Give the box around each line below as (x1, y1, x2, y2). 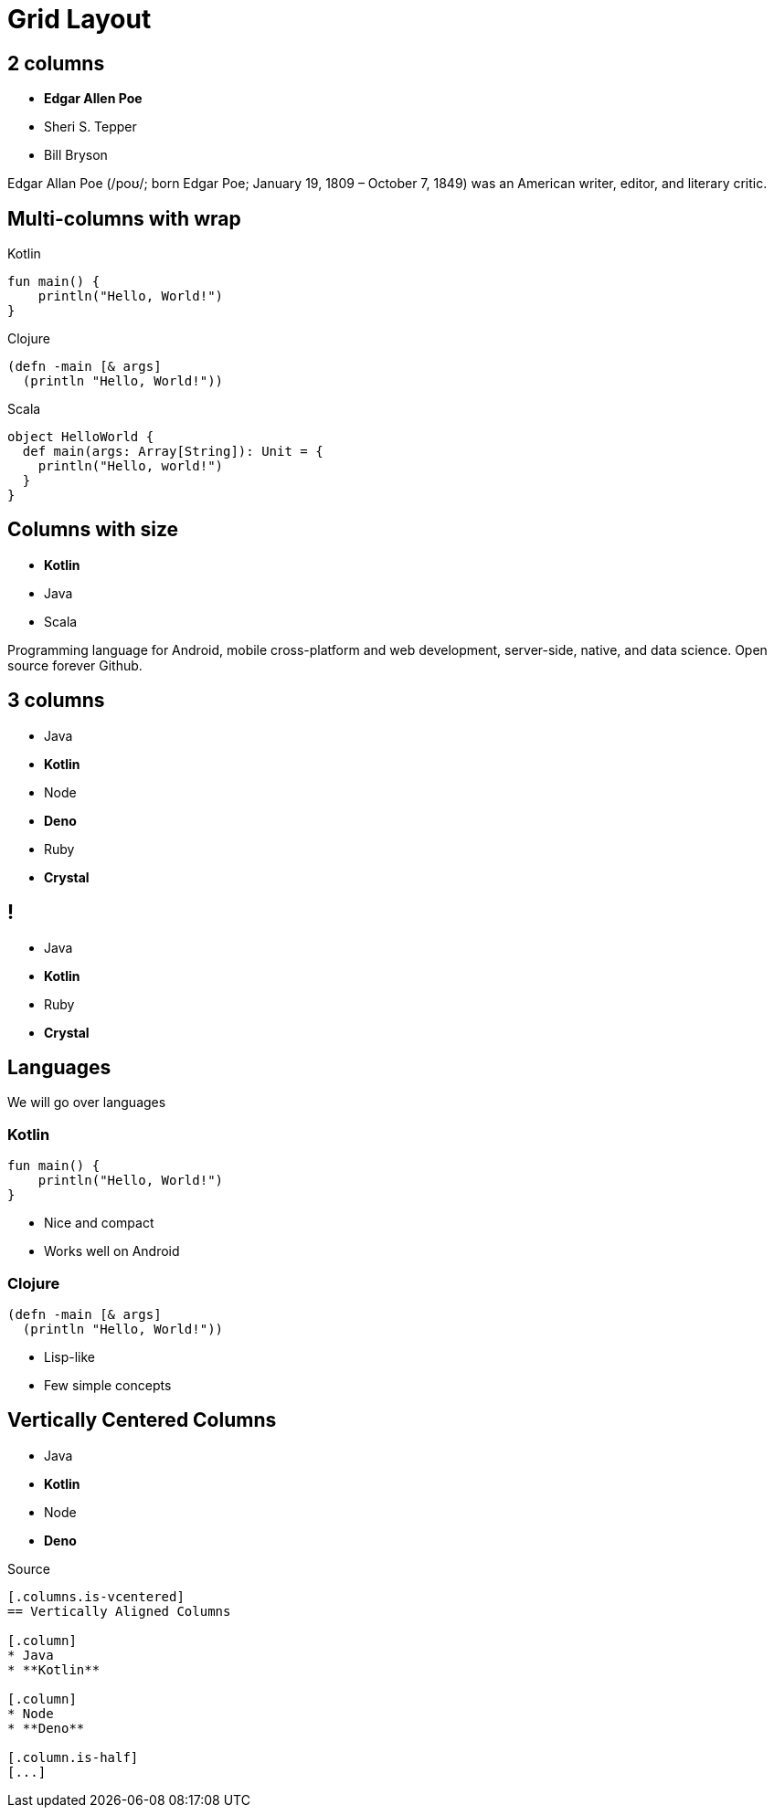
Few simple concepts (44, 1377, 172, 1393)
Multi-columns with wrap (7, 206, 241, 230)
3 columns (7, 689, 105, 712)
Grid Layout (7, 4, 152, 35)
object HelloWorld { (7, 429, 154, 445)
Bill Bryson (44, 147, 108, 164)
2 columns (7, 51, 105, 75)
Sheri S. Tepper (44, 119, 137, 135)
